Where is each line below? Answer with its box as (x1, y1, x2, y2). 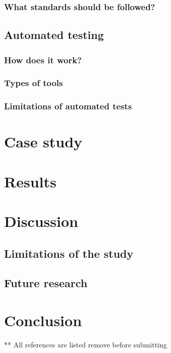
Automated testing (4, 27, 104, 43)
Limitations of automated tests (4, 100, 132, 112)
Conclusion (4, 310, 82, 331)
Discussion (4, 211, 78, 231)
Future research (4, 275, 88, 291)
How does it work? (4, 53, 82, 66)
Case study (4, 131, 83, 152)
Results (4, 171, 56, 191)
